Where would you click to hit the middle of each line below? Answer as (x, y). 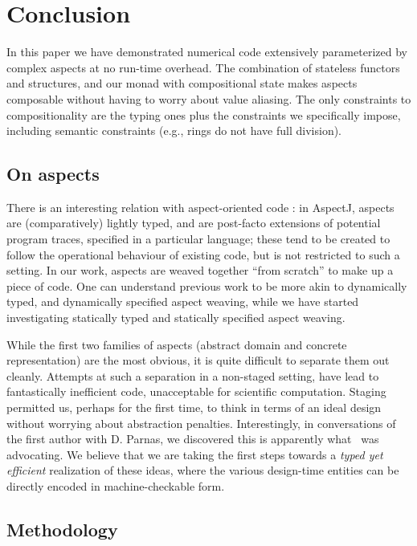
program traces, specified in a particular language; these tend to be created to (198, 239)
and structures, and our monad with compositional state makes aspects (182, 83)
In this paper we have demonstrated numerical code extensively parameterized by (207, 52)
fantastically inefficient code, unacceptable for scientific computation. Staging (196, 391)
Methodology (62, 529)
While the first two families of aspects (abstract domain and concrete (177, 344)
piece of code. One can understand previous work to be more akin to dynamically (207, 285)
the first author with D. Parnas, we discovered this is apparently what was (193, 439)
